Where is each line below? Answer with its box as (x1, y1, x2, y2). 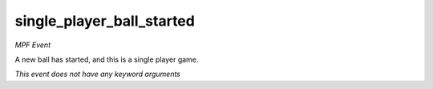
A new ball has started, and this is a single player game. (14, 55, 199, 64)
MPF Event (14, 40, 51, 50)
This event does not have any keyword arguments (14, 69, 180, 79)
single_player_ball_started (14, 12, 196, 30)
